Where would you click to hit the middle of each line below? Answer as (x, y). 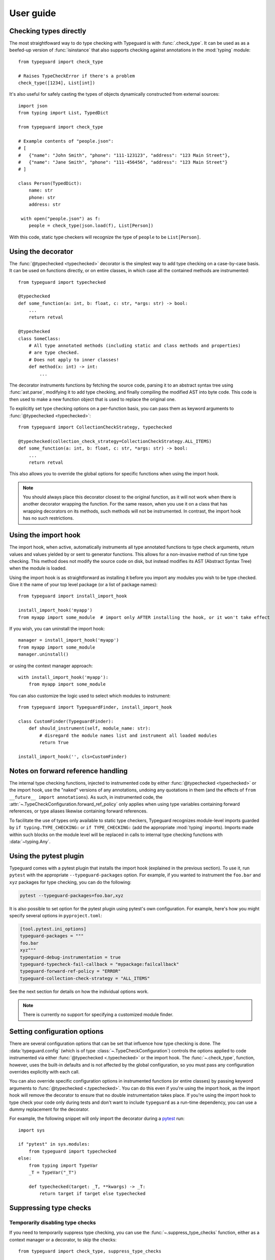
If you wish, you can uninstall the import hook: (57, 629)
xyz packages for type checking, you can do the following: (70, 882)
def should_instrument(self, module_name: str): (89, 729)
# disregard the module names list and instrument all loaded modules (128, 735)
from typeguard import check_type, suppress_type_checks (90, 1251)
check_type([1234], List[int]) (57, 83)
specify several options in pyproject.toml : (56, 915)
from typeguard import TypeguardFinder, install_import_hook (95, 707)
